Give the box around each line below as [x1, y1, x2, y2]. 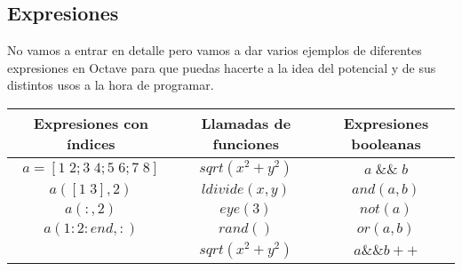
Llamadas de [201, 112, 291, 133]
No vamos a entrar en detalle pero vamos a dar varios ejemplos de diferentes [7, 41, 422, 60]
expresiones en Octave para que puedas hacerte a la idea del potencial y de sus [7, 58, 436, 76]
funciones [212, 132, 279, 154]
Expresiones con [33, 112, 148, 133]
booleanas [351, 132, 421, 154]
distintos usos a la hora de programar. [7, 76, 214, 94]
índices [67, 132, 115, 154]
